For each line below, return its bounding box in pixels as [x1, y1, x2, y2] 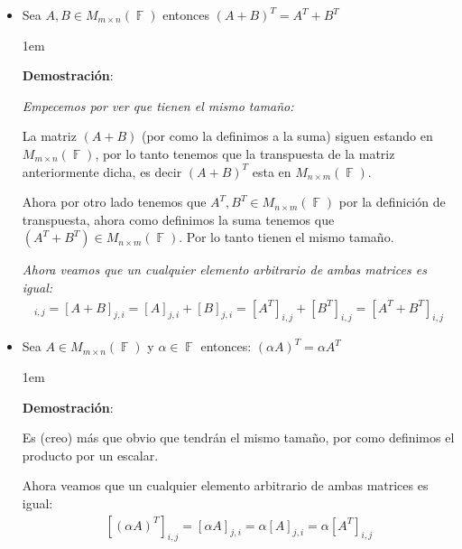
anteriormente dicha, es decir [22, 162, 182, 181]
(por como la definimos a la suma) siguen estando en [141, 126, 433, 145]
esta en [252, 162, 291, 181]
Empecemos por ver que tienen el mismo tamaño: [22, 96, 294, 115]
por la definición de [338, 192, 446, 211]
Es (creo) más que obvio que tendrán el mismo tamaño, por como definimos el [22, 428, 455, 447]
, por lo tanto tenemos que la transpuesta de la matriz [95, 144, 395, 163]
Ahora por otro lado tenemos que [22, 192, 207, 211]
